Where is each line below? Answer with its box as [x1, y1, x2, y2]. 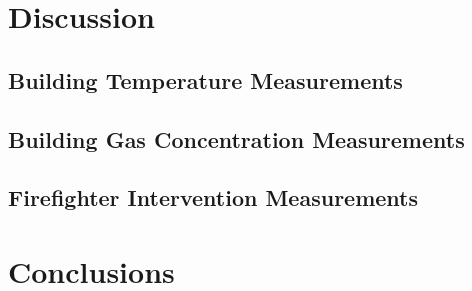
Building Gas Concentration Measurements [8, 123, 465, 154]
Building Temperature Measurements [8, 64, 403, 95]
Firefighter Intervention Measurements [8, 182, 419, 213]
